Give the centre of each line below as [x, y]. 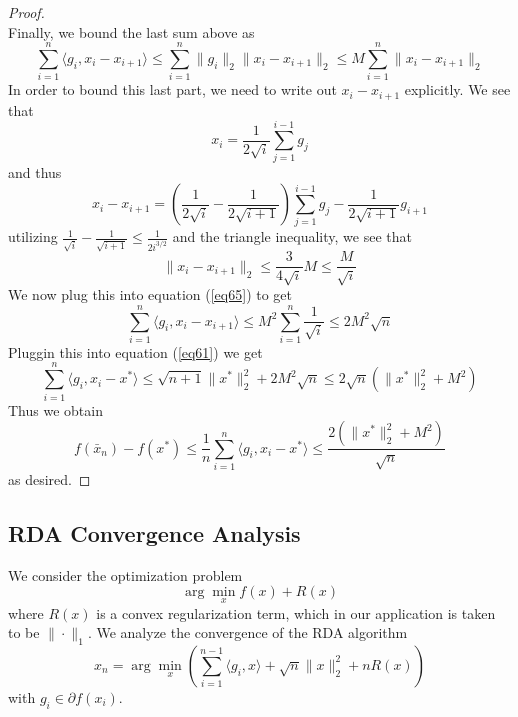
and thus [35, 172]
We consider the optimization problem [125, 574]
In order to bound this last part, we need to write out [172, 89]
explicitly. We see [457, 89]
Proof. [26, 12]
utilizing [33, 236]
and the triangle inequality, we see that [292, 236]
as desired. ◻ [49, 478]
